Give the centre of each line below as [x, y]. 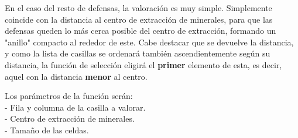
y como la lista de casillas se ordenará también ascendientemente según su [138, 53]
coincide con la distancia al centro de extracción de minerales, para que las [139, 19]
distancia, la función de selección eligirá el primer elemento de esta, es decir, [143, 64]
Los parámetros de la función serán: [69, 96]
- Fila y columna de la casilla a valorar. [75, 107]
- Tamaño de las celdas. [47, 130]
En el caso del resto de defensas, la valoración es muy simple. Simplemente [138, 8]
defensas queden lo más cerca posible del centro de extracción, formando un [141, 31]
